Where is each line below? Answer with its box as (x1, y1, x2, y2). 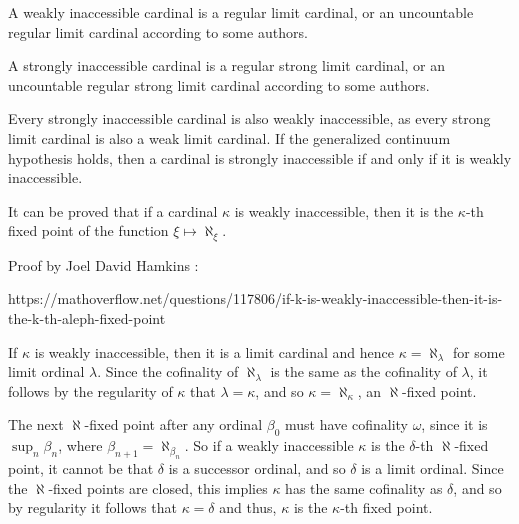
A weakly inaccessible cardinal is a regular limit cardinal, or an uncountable (8, 2, 474, 22)
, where (58, 435, 103, 456)
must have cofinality (285, 414, 408, 435)
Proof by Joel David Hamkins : (8, 254, 199, 275)
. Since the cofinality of (97, 361, 239, 382)
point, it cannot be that (8, 457, 154, 478)
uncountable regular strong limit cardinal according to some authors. (8, 74, 430, 95)
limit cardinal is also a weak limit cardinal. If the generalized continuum (8, 127, 451, 148)
